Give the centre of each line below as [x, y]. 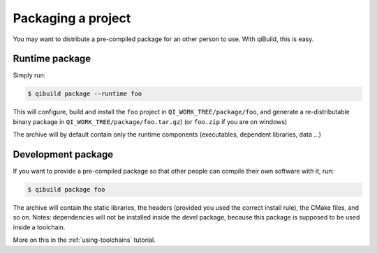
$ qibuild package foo [66, 190]
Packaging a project [72, 18]
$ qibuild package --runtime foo [85, 94]
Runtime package [52, 59]
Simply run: [29, 75]
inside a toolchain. [39, 227]
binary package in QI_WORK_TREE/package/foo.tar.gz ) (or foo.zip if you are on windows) [150, 121]
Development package [63, 154]
